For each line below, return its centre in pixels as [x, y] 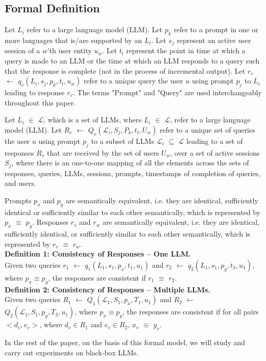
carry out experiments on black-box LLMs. [71, 352]
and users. [20, 183]
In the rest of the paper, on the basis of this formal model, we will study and [125, 342]
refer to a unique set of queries [207, 129]
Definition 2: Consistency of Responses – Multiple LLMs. [107, 289]
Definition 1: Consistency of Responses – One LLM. [98, 254]
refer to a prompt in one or [216, 29]
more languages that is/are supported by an [74, 40]
